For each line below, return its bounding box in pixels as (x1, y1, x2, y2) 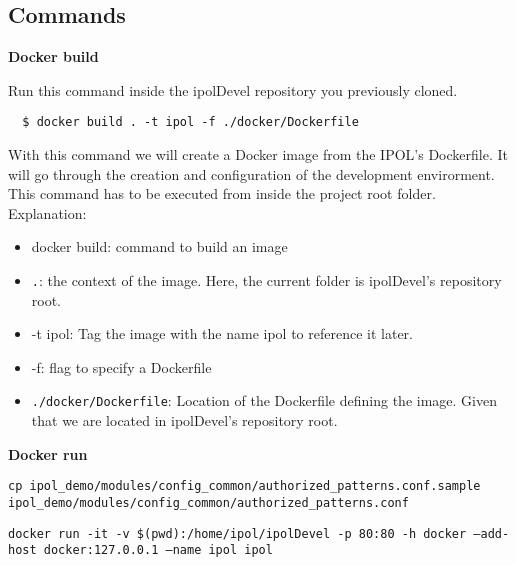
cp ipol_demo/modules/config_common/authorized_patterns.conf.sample (8, 479, 481, 494)
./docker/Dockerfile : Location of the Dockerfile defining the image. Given (31, 390, 497, 411)
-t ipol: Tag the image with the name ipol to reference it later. (31, 323, 414, 344)
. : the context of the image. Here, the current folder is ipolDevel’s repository (31, 270, 502, 291)
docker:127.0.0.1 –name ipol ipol (43, 543, 273, 558)
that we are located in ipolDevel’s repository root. (31, 410, 338, 431)
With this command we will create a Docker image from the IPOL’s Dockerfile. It (8, 144, 508, 165)
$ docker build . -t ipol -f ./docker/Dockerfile (22, 115, 359, 130)
